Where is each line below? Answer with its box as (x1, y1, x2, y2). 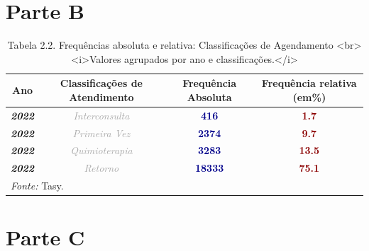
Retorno (84, 160, 119, 175)
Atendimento (69, 89, 134, 104)
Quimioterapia (70, 143, 133, 158)
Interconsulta (73, 107, 130, 122)
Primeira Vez (72, 125, 131, 140)
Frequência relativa (261, 76, 357, 91)
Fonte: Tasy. (11, 178, 64, 193)
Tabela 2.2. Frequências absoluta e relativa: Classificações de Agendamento (7, 37, 334, 52)
